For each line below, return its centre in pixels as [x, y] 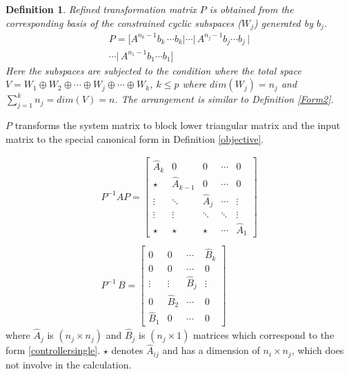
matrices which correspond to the [264, 335]
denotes [127, 350]
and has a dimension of [211, 350]
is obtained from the [251, 9]
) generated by [283, 22]
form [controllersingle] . [53, 350]
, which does [318, 350]
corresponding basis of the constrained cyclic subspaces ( [123, 22]
